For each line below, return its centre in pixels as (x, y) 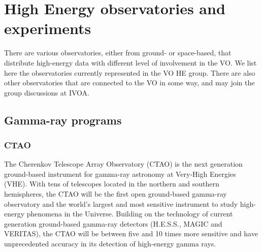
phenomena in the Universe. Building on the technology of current (130, 214)
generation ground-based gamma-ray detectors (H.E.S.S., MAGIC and (113, 223)
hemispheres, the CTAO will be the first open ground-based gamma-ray (116, 194)
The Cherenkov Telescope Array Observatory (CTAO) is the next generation (123, 164)
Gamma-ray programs (63, 120)
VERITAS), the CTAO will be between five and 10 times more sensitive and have (131, 233)
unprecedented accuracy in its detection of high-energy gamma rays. (110, 244)
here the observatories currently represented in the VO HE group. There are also (130, 72)
